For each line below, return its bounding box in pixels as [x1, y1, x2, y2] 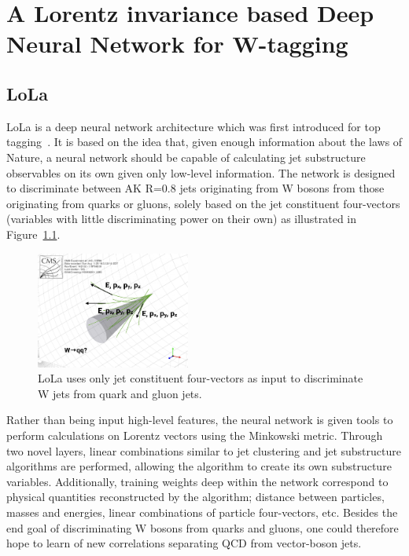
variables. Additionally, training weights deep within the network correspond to [6, 473, 389, 489]
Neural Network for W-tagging [6, 27, 348, 60]
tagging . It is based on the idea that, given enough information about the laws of [6, 134, 403, 150]
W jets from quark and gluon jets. [38, 385, 202, 401]
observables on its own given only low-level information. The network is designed [6, 164, 396, 181]
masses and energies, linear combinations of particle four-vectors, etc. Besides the [6, 504, 398, 521]
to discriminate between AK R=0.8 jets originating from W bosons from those [6, 180, 385, 196]
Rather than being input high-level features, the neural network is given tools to [6, 412, 393, 428]
